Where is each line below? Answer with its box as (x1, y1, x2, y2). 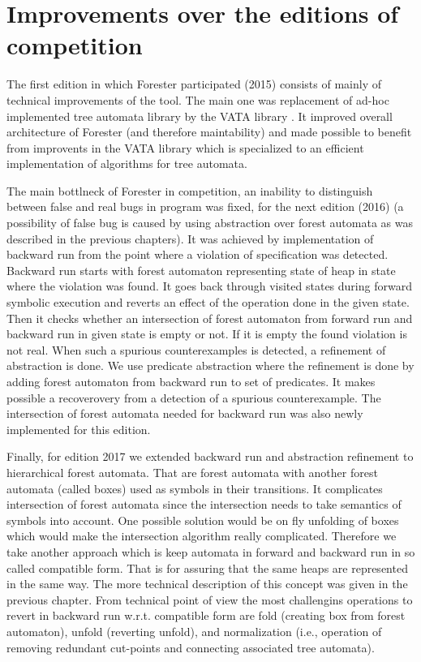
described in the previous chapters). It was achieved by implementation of (6, 230, 374, 247)
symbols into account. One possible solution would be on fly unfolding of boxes (6, 511, 399, 528)
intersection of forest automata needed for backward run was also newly (6, 405, 363, 422)
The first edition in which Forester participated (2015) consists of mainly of (6, 75, 381, 92)
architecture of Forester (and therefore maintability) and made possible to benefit (6, 123, 412, 140)
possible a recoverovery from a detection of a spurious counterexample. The (6, 389, 381, 406)
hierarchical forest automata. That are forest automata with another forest (6, 463, 378, 480)
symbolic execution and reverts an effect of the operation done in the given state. (6, 294, 410, 311)
